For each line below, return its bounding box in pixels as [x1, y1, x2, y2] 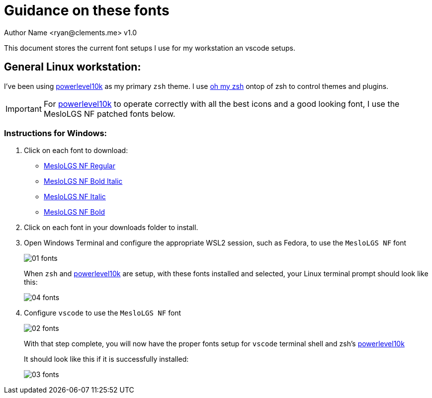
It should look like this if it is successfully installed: [24, 355, 189, 364]
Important [5, 103, 42, 114]
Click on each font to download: [24, 146, 128, 155]
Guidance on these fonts [4, 2, 170, 19]
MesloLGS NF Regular [44, 161, 115, 170]
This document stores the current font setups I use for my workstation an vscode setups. [4, 43, 295, 52]
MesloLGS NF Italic [44, 192, 106, 201]
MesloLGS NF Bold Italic [44, 177, 123, 186]
